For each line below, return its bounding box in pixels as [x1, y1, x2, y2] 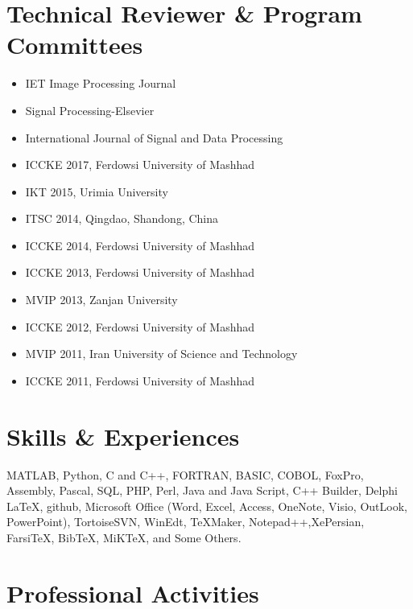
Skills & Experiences [6, 419, 240, 452]
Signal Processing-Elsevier [25, 101, 155, 118]
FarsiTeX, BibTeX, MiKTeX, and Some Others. [6, 529, 242, 545]
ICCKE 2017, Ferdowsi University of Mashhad [25, 156, 255, 173]
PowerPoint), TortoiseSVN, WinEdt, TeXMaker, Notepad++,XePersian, [6, 513, 365, 530]
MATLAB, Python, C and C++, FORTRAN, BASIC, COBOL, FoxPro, [6, 466, 364, 483]
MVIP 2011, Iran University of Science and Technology [25, 345, 298, 362]
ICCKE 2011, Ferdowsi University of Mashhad [25, 372, 255, 389]
